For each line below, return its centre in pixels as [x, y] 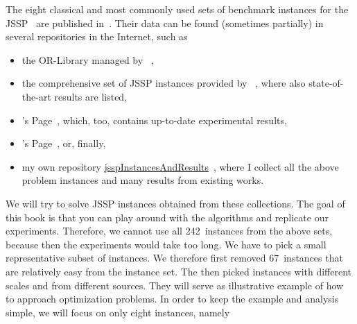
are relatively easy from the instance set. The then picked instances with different [179, 271]
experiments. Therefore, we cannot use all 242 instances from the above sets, [169, 231]
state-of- [326, 83]
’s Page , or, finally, [64, 143]
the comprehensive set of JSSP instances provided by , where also [164, 83]
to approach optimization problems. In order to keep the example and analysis [172, 299]
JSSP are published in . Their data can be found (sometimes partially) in [165, 23]
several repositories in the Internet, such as [97, 36]
